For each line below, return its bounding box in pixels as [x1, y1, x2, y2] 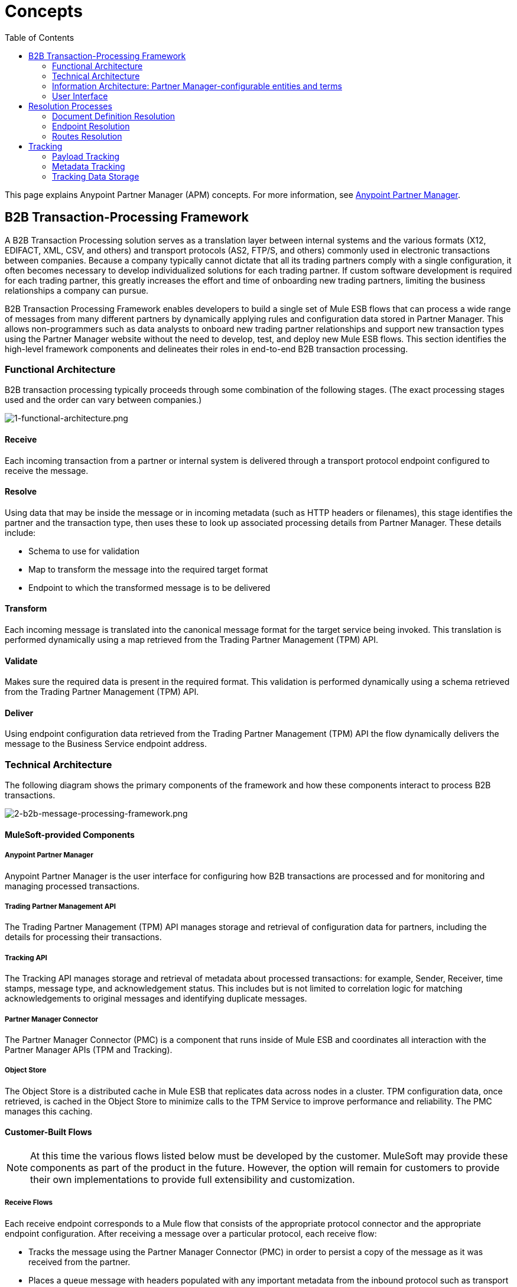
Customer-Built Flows [5, 1127, 92, 1137]
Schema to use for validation [28, 545, 139, 556]
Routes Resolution [52, 131, 122, 141]
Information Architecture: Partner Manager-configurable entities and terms [52, 80, 342, 91]
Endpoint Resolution [52, 121, 130, 131]
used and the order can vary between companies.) [5, 395, 202, 405]
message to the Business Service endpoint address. [5, 739, 207, 749]
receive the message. [5, 465, 89, 476]
